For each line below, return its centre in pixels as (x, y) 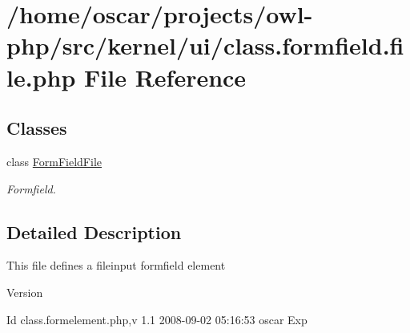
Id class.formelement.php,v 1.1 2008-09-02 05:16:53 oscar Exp (157, 319)
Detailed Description (94, 231)
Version (25, 292)
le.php (41, 77)
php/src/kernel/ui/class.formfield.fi (205, 45)
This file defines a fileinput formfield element (116, 265)
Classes (37, 128)
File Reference (165, 77)
